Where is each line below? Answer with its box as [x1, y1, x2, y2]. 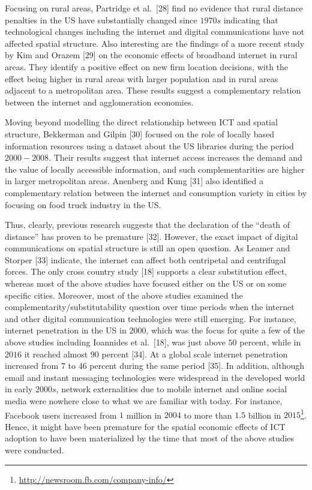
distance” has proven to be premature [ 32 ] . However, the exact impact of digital [5, 230, 298, 242]
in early [5, 383, 33, 395]
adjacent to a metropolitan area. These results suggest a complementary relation [5, 84, 301, 97]
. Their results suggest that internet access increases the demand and [49, 151, 302, 164]
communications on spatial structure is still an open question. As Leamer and [5, 242, 290, 254]
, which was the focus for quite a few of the [146, 324, 305, 336]
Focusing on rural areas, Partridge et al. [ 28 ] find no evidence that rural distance [5, 2, 303, 14]
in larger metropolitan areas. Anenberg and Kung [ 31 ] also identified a [5, 175, 263, 187]
